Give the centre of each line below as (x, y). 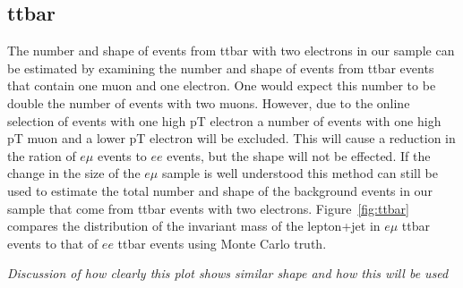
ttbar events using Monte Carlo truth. (222, 243)
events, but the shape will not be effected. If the (299, 155)
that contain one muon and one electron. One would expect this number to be (222, 85)
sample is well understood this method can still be (300, 173)
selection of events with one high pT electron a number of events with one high (224, 120)
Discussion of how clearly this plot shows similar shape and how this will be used (228, 273)
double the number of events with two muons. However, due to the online (209, 102)
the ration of (42, 155)
